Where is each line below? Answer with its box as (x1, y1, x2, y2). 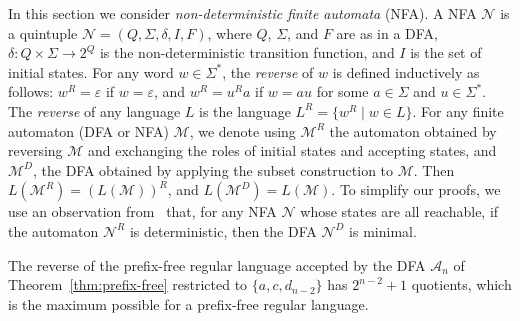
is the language (198, 100, 291, 121)
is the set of (410, 42, 482, 63)
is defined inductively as (332, 61, 480, 82)
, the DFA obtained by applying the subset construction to (33, 159, 394, 180)
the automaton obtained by (329, 120, 497, 141)
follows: (8, 81, 54, 102)
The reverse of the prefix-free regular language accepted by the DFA (8, 254, 426, 275)
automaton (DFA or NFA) (8, 120, 169, 141)
